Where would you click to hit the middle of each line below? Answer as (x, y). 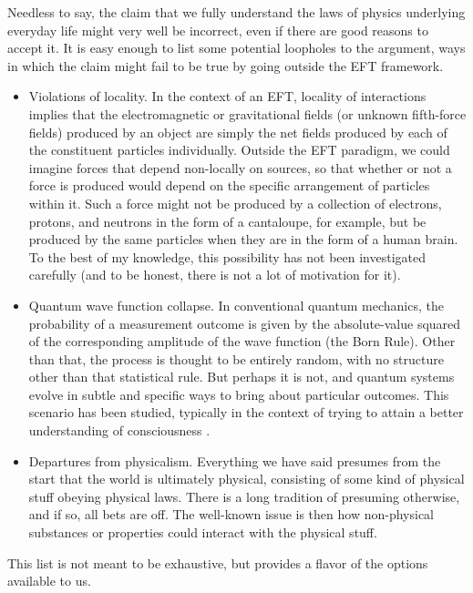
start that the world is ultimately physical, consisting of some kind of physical (247, 479)
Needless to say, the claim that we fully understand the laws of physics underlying (236, 12)
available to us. (49, 581)
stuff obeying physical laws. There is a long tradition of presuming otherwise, (244, 496)
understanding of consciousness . (119, 430)
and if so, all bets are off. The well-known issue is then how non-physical (231, 514)
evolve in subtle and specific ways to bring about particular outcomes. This (239, 394)
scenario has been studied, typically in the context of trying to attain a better (246, 412)
